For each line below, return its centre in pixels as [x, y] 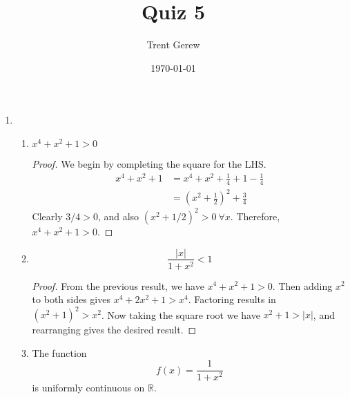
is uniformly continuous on [88, 387]
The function [59, 352]
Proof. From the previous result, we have [118, 285]
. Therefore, [255, 216]
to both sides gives [71, 299]
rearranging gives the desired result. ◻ [114, 330]
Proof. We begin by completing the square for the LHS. [149, 163]
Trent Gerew [173, 45]
